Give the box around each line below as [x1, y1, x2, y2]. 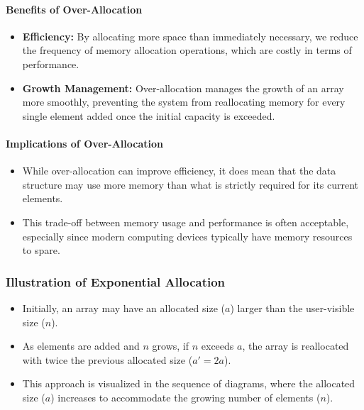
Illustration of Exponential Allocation [6, 272, 226, 290]
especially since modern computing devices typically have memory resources [22, 228, 353, 243]
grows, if [152, 338, 189, 353]
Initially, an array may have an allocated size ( [22, 300, 226, 315]
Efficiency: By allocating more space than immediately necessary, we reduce [22, 28, 358, 43]
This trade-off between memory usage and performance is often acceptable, [22, 214, 349, 229]
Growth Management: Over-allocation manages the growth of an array [22, 80, 344, 95]
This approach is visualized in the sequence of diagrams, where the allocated [22, 376, 355, 391]
